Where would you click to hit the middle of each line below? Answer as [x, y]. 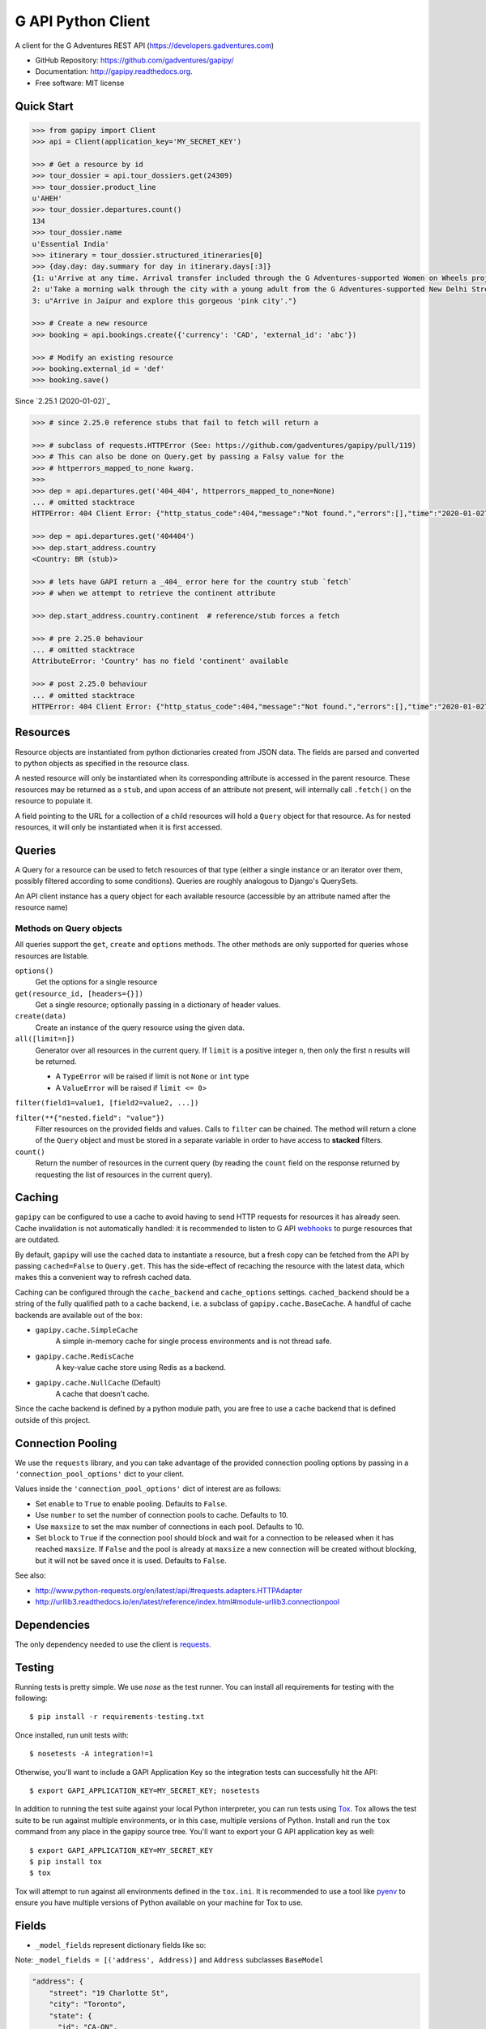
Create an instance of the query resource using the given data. [140, 1027]
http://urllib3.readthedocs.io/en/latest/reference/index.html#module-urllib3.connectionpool [188, 1601]
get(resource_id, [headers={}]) [79, 993]
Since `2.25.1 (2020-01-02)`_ [63, 401]
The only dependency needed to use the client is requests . [113, 1644]
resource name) [41, 907]
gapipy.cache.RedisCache [84, 1356]
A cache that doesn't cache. [102, 1394]
